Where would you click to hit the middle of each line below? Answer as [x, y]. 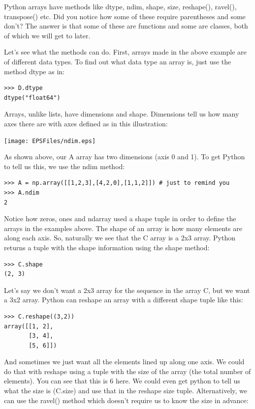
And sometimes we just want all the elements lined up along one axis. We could [124, 362]
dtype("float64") [32, 98]
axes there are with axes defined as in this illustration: [86, 123]
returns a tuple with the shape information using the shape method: [107, 247]
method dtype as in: [34, 71]
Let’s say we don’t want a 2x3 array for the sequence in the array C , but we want [127, 290]
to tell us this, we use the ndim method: [64, 166]
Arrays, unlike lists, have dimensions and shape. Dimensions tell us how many [122, 114]
